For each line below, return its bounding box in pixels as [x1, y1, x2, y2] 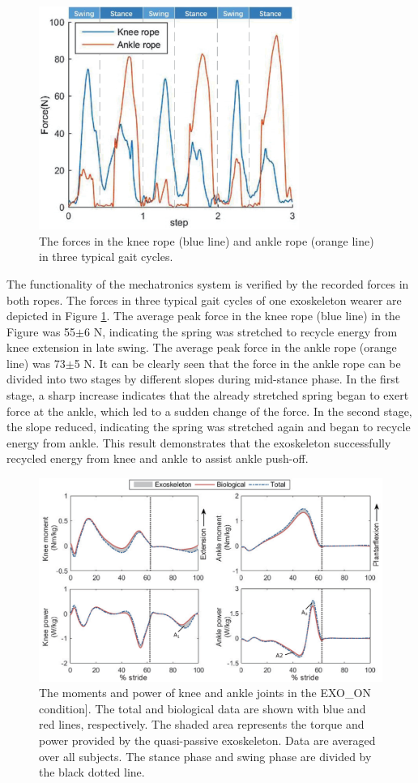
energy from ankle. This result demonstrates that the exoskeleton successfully [6, 434, 391, 451]
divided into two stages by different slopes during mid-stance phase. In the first [6, 370, 400, 387]
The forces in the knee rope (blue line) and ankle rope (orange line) [39, 232, 374, 249]
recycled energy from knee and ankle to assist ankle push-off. [6, 450, 309, 467]
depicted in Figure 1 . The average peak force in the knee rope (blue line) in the [6, 307, 401, 324]
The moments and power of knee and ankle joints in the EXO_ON [39, 684, 371, 701]
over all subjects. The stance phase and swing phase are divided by [39, 747, 372, 764]
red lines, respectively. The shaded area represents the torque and [39, 716, 365, 733]
